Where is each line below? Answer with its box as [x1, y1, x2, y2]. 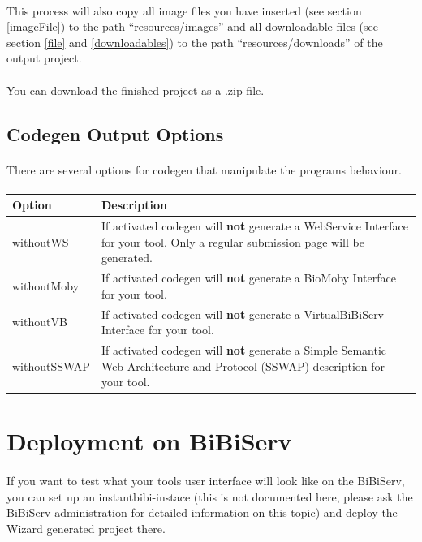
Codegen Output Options [6, 121, 224, 146]
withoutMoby [12, 277, 80, 294]
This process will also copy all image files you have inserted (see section [6, 2, 362, 19]
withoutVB [12, 313, 67, 330]
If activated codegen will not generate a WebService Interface [101, 217, 408, 234]
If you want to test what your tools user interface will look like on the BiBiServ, [6, 472, 405, 489]
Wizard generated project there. [6, 520, 166, 536]
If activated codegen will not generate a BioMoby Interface [101, 269, 396, 286]
